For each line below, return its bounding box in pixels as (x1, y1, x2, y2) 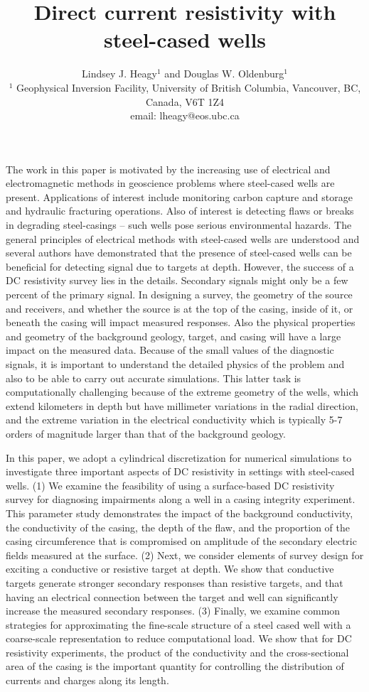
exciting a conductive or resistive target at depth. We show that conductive (6, 561, 334, 576)
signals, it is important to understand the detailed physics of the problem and (6, 357, 345, 371)
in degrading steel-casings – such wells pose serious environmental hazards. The (6, 217, 352, 232)
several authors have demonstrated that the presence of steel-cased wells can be (6, 245, 352, 260)
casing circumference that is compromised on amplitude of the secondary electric (6, 534, 357, 548)
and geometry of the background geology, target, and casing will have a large (6, 328, 341, 343)
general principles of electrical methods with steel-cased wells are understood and (6, 231, 360, 246)
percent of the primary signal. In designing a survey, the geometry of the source (6, 287, 353, 302)
